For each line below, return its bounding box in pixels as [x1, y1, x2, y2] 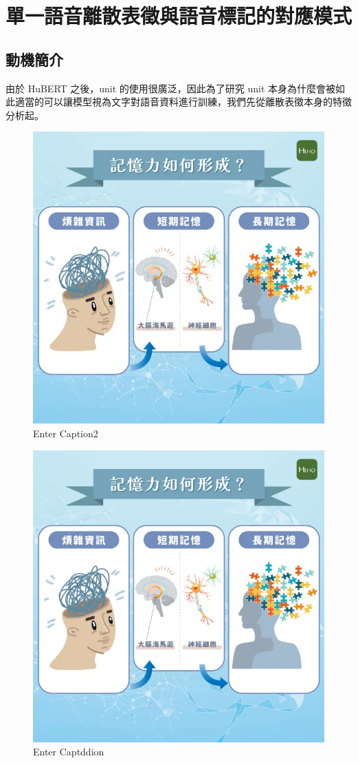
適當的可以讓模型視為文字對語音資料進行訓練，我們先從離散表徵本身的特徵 [14, 94, 352, 109]
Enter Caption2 [33, 426, 98, 440]
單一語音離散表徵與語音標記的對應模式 [5, 1, 353, 30]
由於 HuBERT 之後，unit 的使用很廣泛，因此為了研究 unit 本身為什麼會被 [5, 81, 336, 95]
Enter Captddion [33, 744, 104, 759]
